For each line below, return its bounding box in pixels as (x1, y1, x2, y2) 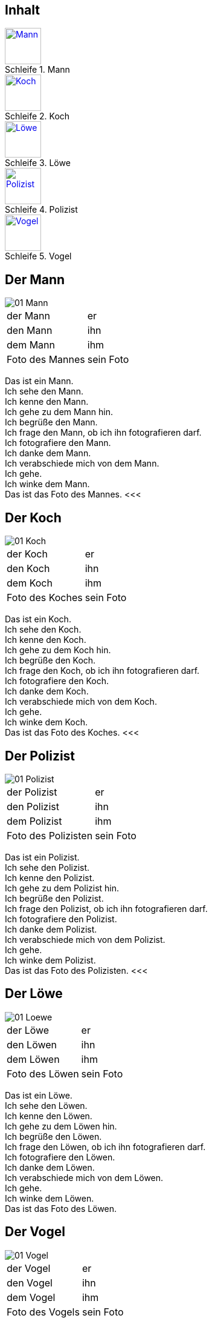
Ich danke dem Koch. (5, 686, 89, 697)
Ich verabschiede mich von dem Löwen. (5, 1172, 164, 1183)
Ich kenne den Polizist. (5, 872, 95, 883)
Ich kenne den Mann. (5, 396, 89, 407)
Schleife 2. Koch (5, 111, 70, 122)
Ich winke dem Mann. (5, 479, 90, 490)
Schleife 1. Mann (5, 64, 70, 75)
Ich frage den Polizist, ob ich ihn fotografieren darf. (5, 903, 208, 914)
